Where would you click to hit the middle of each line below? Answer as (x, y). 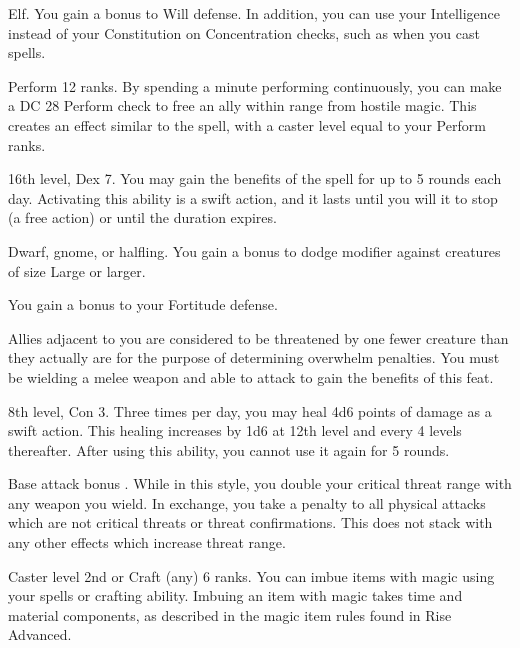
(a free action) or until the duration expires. (142, 217)
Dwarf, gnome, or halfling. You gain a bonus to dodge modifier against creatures (254, 250)
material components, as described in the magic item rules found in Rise (230, 614)
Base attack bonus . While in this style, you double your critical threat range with (260, 483)
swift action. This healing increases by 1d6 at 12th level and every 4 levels (235, 430)
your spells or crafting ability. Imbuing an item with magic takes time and (235, 595)
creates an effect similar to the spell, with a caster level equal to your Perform (247, 124)
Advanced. (40, 634)
